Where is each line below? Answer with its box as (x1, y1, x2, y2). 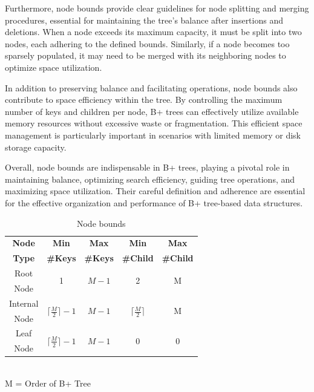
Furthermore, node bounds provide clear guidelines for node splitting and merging (5, 2, 309, 14)
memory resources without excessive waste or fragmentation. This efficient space (5, 117, 303, 129)
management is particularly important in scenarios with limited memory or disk (5, 128, 301, 141)
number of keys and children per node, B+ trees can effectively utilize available (5, 105, 299, 117)
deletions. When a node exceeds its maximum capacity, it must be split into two (5, 25, 302, 38)
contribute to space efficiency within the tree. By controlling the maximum (5, 93, 283, 106)
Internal (9, 296, 39, 309)
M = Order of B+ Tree (5, 376, 91, 389)
